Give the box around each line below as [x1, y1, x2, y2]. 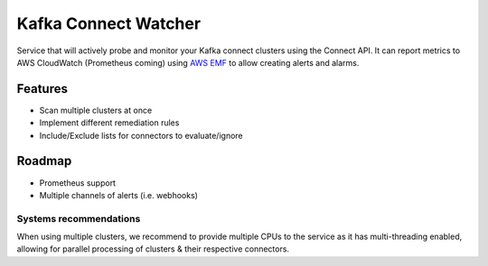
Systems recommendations [16, 212, 141, 225]
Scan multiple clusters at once [39, 105, 153, 115]
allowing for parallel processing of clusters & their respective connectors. [16, 243, 289, 254]
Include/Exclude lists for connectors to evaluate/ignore [39, 130, 243, 141]
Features [16, 81, 68, 96]
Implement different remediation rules [39, 117, 180, 128]
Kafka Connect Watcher [16, 14, 202, 33]
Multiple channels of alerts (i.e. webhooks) [39, 189, 199, 200]
